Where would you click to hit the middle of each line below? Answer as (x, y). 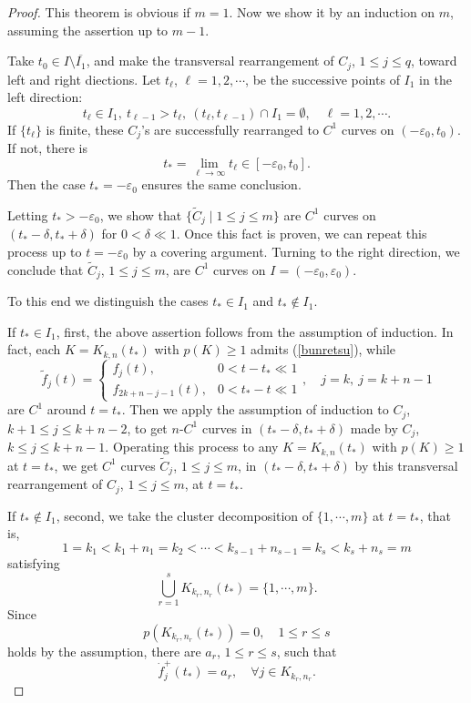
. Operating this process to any (192, 447)
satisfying (34, 563)
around (67, 409)
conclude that (46, 269)
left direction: (45, 97)
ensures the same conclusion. (221, 184)
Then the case (46, 184)
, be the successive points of (323, 79)
